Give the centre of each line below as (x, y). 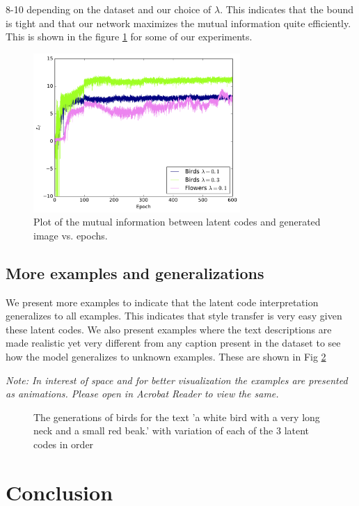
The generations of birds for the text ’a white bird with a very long (177, 417)
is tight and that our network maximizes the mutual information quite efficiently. (178, 23)
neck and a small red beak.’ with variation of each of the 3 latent (171, 430)
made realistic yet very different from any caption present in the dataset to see (173, 343)
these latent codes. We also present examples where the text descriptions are (169, 329)
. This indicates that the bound (287, 9)
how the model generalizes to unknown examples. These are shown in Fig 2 (166, 356)
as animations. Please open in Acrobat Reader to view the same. (142, 394)
